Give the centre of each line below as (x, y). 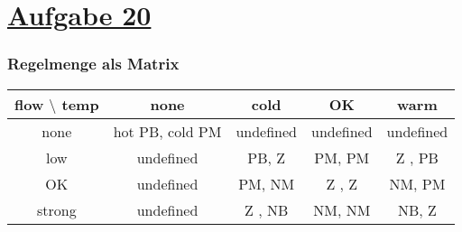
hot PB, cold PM (167, 131)
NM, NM (342, 209)
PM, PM (342, 157)
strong (56, 209)
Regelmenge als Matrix (93, 64)
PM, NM (267, 183)
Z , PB (417, 157)
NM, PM (417, 183)
